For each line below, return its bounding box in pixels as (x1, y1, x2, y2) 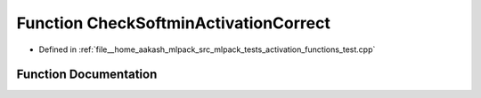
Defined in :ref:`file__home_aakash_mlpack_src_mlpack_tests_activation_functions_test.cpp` (38, 44, 376, 55)
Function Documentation (16, 67, 158, 82)
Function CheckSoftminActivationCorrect (16, 13, 331, 33)
